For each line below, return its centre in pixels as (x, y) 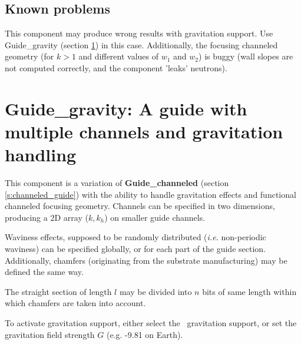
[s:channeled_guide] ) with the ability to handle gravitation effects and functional (150, 194)
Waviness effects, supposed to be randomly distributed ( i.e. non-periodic (135, 237)
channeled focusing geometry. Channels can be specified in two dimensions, (140, 206)
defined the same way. (44, 272)
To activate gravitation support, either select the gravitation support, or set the (151, 323)
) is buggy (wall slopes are (246, 56)
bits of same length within (249, 291)
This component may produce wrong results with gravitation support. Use (139, 33)
